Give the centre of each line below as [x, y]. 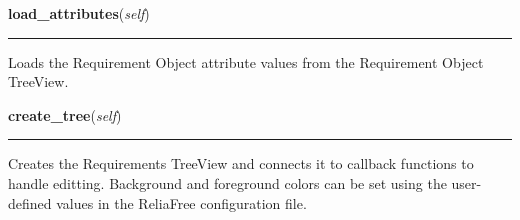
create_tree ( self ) [65, 114]
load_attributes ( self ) [79, 13]
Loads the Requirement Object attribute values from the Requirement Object [246, 61]
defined [30, 202]
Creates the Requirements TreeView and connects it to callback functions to [241, 163]
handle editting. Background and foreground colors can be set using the [227, 182]
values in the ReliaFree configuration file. [181, 202]
